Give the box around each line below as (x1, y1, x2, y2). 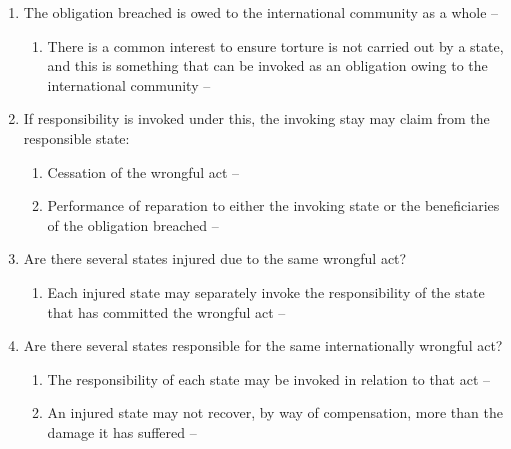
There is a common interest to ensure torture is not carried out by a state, (47, 35, 504, 56)
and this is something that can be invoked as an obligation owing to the (47, 55, 488, 76)
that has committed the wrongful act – (47, 301, 286, 322)
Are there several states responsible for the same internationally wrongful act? (23, 335, 503, 356)
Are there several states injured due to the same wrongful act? (23, 248, 407, 269)
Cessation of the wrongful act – (47, 161, 240, 182)
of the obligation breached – (47, 214, 219, 235)
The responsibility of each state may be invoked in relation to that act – (47, 368, 491, 389)
